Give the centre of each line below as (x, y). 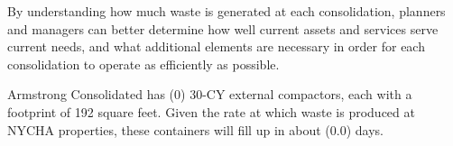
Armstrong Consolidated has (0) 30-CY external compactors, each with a (210, 94)
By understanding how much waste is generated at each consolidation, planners (226, 11)
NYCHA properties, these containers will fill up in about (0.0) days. (195, 129)
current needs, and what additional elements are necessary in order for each (216, 46)
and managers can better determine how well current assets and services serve (223, 28)
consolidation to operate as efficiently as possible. (143, 64)
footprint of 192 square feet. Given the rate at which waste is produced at (211, 111)
